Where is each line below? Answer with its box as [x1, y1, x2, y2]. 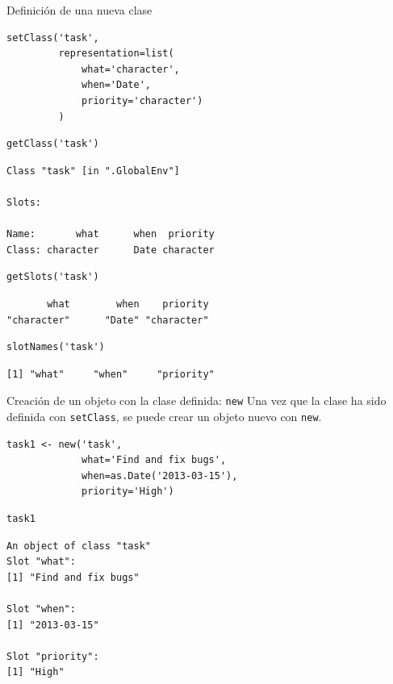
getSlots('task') [6, 271, 99, 283]
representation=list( [58, 48, 174, 60]
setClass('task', [6, 31, 99, 44]
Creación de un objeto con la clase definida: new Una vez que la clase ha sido [6, 392, 387, 409]
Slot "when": [6, 603, 76, 615]
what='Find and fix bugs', [82, 454, 227, 466]
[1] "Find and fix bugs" [6, 571, 140, 583]
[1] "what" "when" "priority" [6, 368, 215, 380]
